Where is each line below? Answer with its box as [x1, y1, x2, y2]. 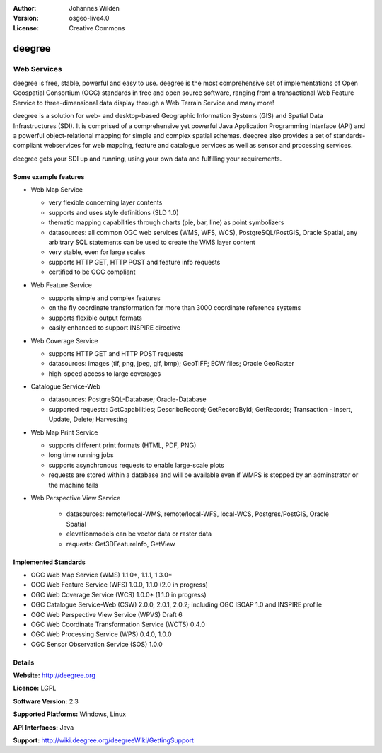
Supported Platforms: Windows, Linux [13, 710, 127, 718]
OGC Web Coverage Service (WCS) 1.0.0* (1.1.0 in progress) [30, 590, 207, 599]
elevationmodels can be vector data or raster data [66, 529, 212, 538]
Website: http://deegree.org [13, 671, 95, 679]
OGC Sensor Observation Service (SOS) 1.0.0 [30, 640, 163, 648]
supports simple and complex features [48, 294, 161, 302]
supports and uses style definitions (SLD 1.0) [48, 208, 180, 217]
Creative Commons [69, 23, 125, 32]
